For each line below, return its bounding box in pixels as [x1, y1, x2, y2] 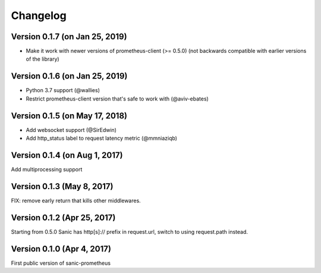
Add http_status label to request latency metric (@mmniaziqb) [26, 134, 178, 142]
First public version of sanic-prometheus [11, 259, 111, 266]
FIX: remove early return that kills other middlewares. [11, 197, 141, 204]
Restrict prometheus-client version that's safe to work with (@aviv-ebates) [26, 95, 209, 102]
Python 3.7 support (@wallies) [26, 87, 100, 94]
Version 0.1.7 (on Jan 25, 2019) [11, 32, 127, 42]
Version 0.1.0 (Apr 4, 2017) [11, 244, 111, 254]
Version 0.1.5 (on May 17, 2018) [11, 111, 128, 121]
